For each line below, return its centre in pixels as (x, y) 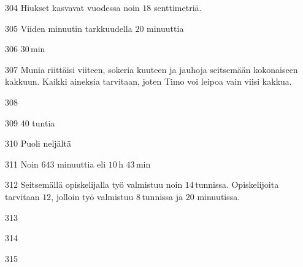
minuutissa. (219, 196)
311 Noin (22, 164)
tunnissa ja (163, 196)
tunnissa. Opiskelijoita (237, 184)
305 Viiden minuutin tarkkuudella (69, 28)
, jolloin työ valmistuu (92, 196)
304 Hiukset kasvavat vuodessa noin (72, 7)
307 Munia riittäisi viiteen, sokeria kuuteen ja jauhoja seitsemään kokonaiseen (151, 69)
